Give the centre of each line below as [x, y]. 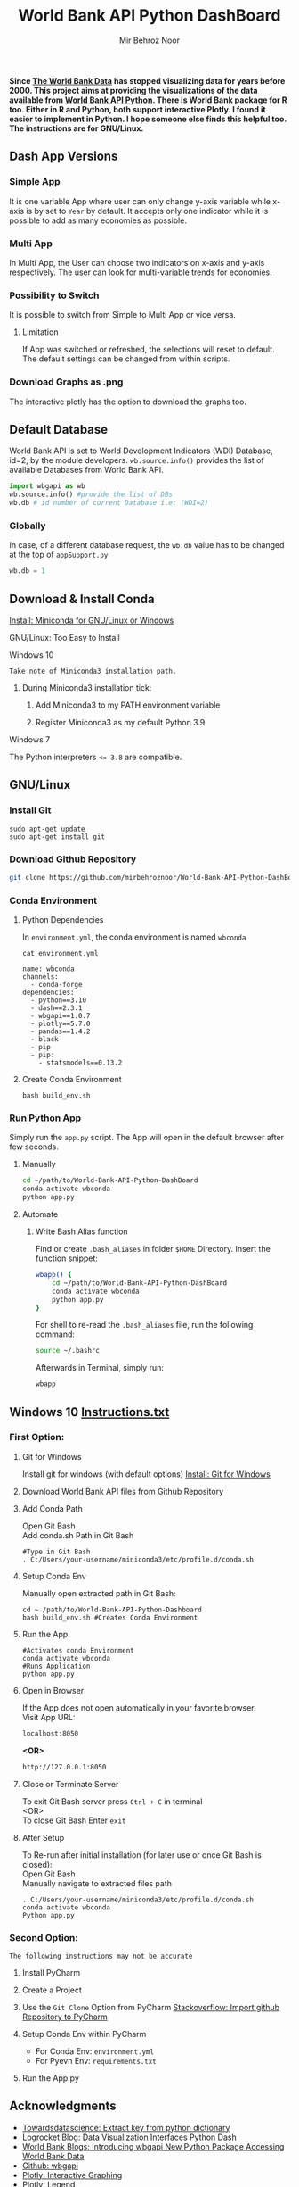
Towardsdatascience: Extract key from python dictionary [126, 2127]
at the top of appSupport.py [59, 555]
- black [45, 1040]
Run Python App [45, 1118]
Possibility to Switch [54, 295]
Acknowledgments [63, 2106]
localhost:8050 [50, 1733]
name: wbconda [48, 969]
